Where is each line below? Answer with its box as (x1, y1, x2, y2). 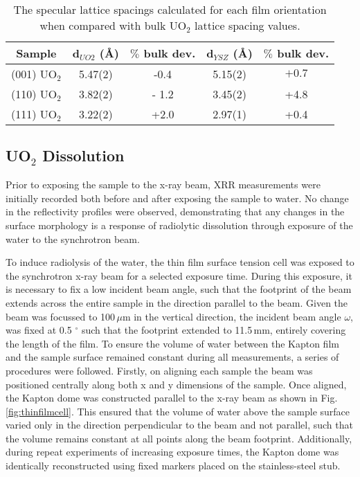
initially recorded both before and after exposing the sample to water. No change (6, 190, 349, 205)
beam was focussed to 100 (6, 309, 116, 323)
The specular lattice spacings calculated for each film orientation (13, 1, 327, 17)
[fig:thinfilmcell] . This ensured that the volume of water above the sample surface (6, 404, 350, 418)
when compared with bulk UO (39, 17, 187, 33)
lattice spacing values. (194, 17, 300, 33)
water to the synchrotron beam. (6, 231, 140, 246)
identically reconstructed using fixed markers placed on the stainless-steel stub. (6, 458, 341, 473)
